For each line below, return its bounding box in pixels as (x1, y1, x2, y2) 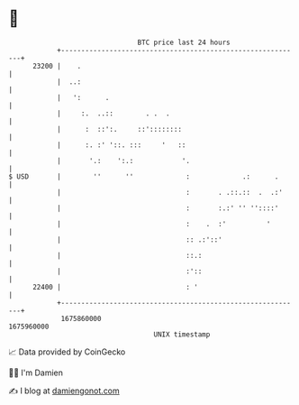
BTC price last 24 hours (137, 38, 231, 47)
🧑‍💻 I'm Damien (8, 367, 64, 378)
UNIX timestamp (153, 329, 211, 339)
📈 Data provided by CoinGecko (8, 346, 126, 357)
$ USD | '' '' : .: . (8, 171, 279, 181)
